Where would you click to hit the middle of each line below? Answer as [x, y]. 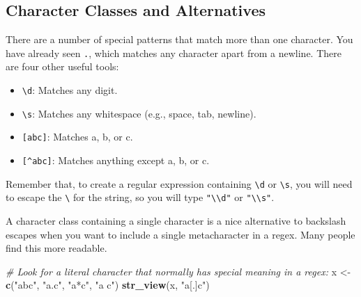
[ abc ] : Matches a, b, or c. [77, 137]
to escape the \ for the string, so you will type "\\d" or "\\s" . [140, 197]
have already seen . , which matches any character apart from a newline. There [174, 53]
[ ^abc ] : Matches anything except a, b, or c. [116, 160]
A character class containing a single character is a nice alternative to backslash [176, 220]
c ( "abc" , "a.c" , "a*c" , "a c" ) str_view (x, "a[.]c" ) [108, 285]
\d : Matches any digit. [70, 90]
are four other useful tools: [62, 66]
